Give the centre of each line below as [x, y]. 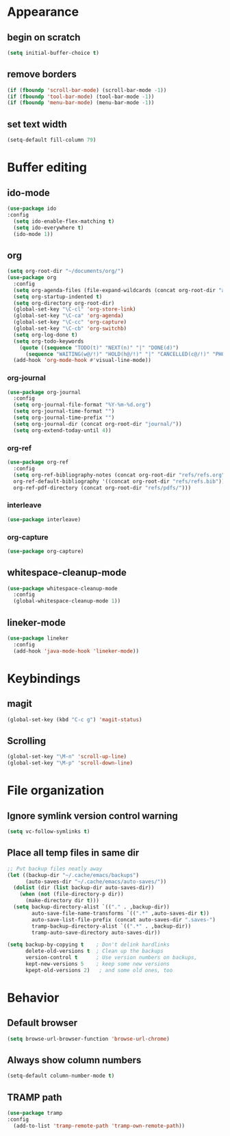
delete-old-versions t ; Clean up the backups [94, 951]
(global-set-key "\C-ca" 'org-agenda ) [69, 316]
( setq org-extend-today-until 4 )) [62, 430]
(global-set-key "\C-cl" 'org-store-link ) [75, 309]
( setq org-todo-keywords [49, 341]
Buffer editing [47, 168]
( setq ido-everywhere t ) [49, 228]
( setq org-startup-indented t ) [58, 297]
